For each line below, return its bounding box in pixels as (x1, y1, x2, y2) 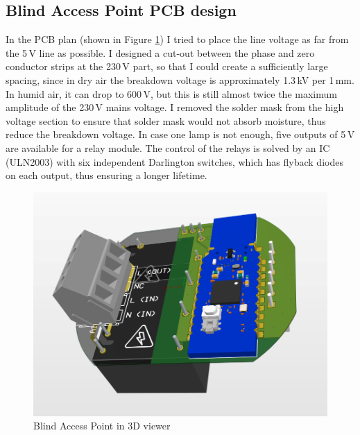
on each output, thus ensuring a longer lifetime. (6, 168, 207, 182)
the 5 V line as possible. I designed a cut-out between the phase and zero (6, 45, 315, 60)
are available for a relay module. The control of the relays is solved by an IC (6, 140, 330, 155)
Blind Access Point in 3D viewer (33, 418, 171, 433)
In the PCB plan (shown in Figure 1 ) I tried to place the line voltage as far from (6, 32, 349, 46)
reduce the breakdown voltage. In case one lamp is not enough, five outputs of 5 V (6, 127, 355, 142)
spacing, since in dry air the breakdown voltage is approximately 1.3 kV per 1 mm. (6, 72, 354, 87)
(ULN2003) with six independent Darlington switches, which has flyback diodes (6, 154, 343, 169)
